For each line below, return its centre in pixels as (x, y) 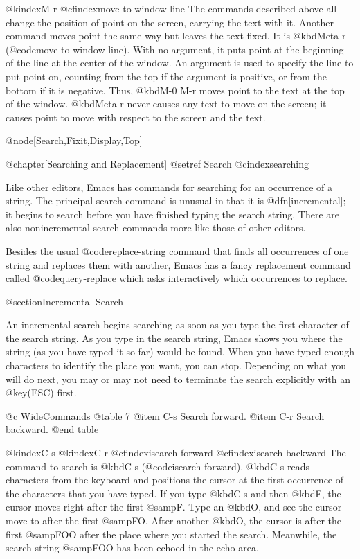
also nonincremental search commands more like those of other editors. (156, 228)
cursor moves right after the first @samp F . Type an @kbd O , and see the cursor (174, 507)
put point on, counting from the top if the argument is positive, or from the (166, 76)
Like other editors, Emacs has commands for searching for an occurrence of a (169, 187)
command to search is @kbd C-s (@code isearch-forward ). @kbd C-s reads (157, 466)
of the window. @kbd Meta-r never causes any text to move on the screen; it (166, 104)
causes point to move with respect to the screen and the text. (136, 117)
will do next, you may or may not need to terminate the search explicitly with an (178, 379)
